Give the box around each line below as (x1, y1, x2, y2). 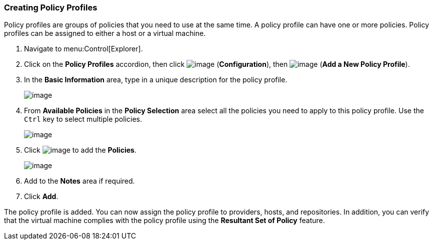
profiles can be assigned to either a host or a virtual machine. (4, 29, 206, 38)
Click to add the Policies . (24, 146, 136, 155)
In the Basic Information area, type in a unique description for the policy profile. (24, 75, 287, 84)
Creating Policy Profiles (4, 2, 97, 12)
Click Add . (24, 192, 58, 201)
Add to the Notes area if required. (24, 177, 135, 186)
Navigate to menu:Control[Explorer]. (24, 44, 143, 53)
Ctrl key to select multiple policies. (24, 115, 142, 124)
